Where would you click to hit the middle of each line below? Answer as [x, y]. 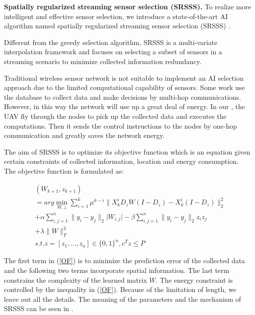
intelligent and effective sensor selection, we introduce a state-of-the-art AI [116, 16]
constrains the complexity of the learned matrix [76, 280]
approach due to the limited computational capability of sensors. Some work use [125, 87]
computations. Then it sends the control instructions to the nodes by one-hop [120, 125]
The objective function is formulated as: [64, 170]
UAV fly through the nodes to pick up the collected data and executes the [115, 116]
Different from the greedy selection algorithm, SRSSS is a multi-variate [111, 42]
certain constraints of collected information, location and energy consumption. [121, 161]
